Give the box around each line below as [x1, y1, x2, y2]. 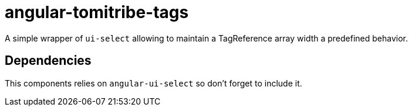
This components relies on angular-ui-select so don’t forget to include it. [5, 78, 302, 88]
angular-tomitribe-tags [5, 2, 189, 22]
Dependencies [5, 53, 92, 68]
